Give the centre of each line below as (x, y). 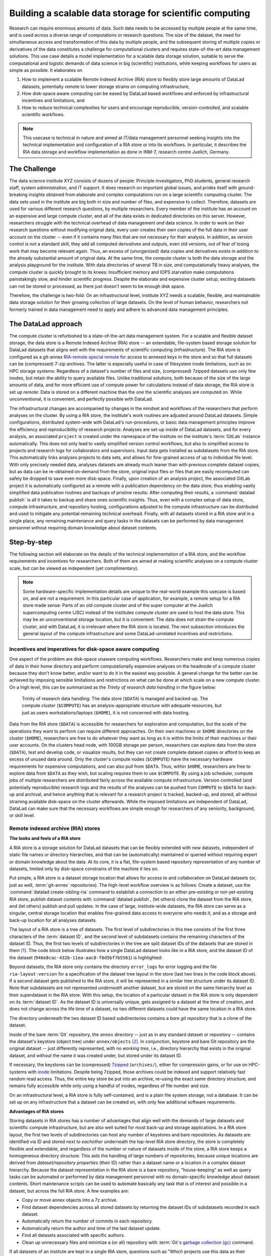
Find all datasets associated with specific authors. (74, 1235)
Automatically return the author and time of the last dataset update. (91, 1228)
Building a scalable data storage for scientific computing (130, 13)
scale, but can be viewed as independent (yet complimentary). (74, 568)
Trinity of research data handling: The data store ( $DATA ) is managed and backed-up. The (115, 699)
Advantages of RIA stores (37, 1111)
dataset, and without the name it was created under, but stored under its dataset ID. (96, 1056)
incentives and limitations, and (53, 100)
